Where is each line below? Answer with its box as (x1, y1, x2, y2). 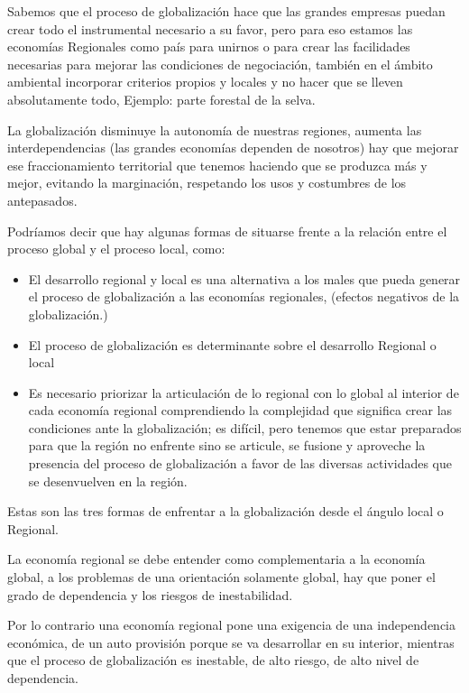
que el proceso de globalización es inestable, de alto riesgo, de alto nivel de (7, 651, 419, 670)
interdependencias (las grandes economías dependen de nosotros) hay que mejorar (7, 138, 459, 157)
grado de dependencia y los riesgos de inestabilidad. (7, 585, 293, 604)
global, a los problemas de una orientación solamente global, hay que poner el (7, 568, 436, 587)
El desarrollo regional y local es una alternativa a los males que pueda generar (28, 269, 461, 288)
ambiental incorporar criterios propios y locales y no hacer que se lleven (7, 72, 403, 91)
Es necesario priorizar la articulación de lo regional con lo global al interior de (28, 383, 459, 402)
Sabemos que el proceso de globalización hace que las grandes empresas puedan (7, 2, 446, 20)
